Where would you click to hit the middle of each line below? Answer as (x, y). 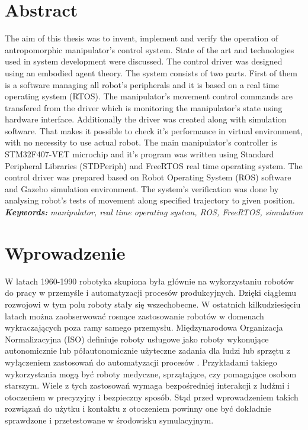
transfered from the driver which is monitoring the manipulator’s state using (144, 107)
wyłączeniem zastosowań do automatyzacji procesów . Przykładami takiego (141, 362)
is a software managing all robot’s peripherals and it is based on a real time (142, 84)
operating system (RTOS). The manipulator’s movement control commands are (149, 96)
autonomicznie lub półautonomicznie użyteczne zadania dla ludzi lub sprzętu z (147, 350)
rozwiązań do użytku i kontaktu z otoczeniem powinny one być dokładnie (138, 408)
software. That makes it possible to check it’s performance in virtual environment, (154, 130)
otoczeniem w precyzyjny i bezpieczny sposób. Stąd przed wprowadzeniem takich (152, 397)
